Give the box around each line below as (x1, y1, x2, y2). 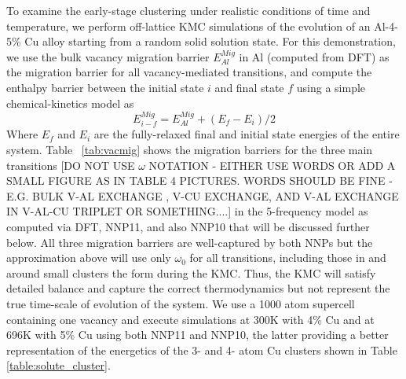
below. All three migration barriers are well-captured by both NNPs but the (6, 234, 373, 250)
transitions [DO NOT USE (6, 156, 135, 173)
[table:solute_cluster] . (6, 357, 111, 373)
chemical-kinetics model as (6, 94, 134, 111)
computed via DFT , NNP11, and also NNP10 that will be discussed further (6, 218, 370, 234)
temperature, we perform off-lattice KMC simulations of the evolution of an (6, 17, 371, 34)
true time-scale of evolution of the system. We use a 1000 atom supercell (6, 295, 355, 311)
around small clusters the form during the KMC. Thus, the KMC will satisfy (6, 264, 376, 281)
